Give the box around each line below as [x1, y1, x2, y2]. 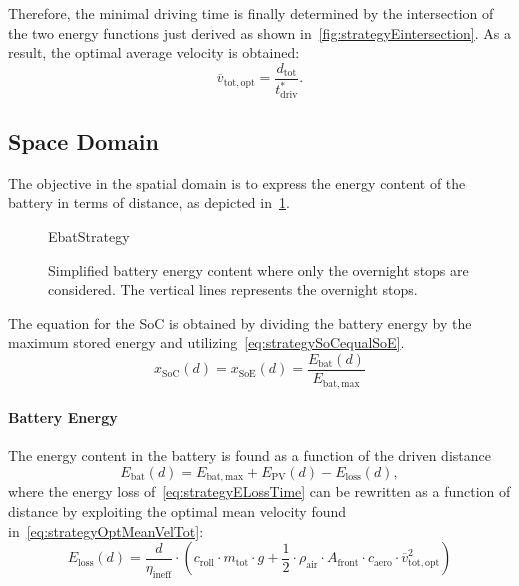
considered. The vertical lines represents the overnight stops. [48, 279, 418, 300]
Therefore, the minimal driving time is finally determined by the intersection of [8, 3, 494, 23]
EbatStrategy [48, 226, 130, 247]
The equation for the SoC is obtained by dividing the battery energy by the [8, 312, 472, 333]
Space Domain [8, 126, 159, 157]
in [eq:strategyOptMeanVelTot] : [8, 520, 204, 541]
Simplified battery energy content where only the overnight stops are [48, 259, 469, 280]
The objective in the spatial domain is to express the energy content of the [8, 172, 466, 193]
